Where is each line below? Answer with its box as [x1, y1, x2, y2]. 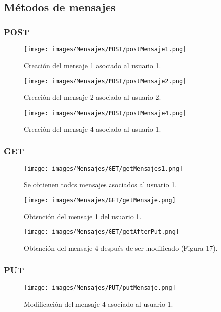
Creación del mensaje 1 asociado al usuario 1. [24, 60, 161, 70]
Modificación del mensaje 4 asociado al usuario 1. [24, 298, 173, 309]
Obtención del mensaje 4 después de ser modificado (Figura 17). [24, 243, 218, 253]
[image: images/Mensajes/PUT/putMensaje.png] [24, 284, 176, 291]
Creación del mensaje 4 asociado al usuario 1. [24, 124, 161, 134]
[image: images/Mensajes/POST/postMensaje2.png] [24, 78, 186, 85]
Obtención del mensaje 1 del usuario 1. [24, 211, 142, 221]
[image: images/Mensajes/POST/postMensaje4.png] [24, 109, 186, 117]
